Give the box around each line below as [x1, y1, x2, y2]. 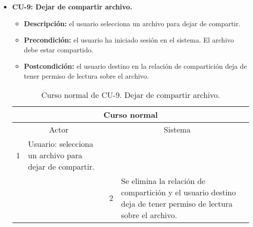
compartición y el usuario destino [121, 186, 236, 198]
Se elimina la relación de [121, 175, 206, 186]
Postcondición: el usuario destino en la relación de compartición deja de [24, 61, 247, 71]
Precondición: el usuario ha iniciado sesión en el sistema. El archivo [24, 35, 234, 45]
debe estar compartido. [24, 44, 94, 54]
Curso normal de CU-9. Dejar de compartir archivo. [41, 89, 220, 100]
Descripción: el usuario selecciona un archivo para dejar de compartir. [24, 18, 241, 28]
